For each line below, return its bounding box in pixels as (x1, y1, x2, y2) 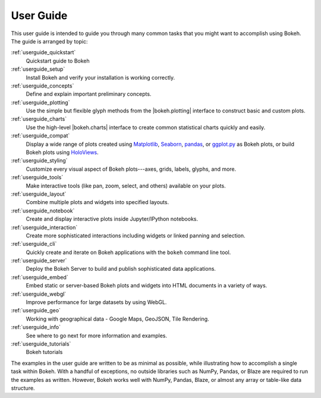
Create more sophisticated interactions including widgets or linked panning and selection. (26, 232, 246, 239)
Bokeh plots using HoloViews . (26, 149, 99, 156)
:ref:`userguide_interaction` (11, 224, 78, 231)
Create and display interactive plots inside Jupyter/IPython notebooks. (26, 215, 199, 222)
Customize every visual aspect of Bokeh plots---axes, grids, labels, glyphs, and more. (26, 165, 237, 173)
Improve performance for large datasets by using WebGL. (26, 299, 167, 306)
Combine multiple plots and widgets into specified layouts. (26, 199, 169, 206)
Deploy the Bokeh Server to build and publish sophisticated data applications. (26, 265, 216, 272)
